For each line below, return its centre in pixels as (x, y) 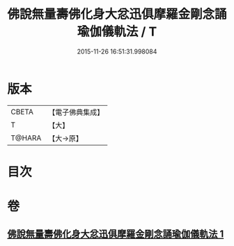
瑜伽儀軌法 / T (117, 32)
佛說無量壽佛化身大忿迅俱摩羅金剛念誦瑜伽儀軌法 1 (116, 234)
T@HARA (26, 138)
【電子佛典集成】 (76, 112)
